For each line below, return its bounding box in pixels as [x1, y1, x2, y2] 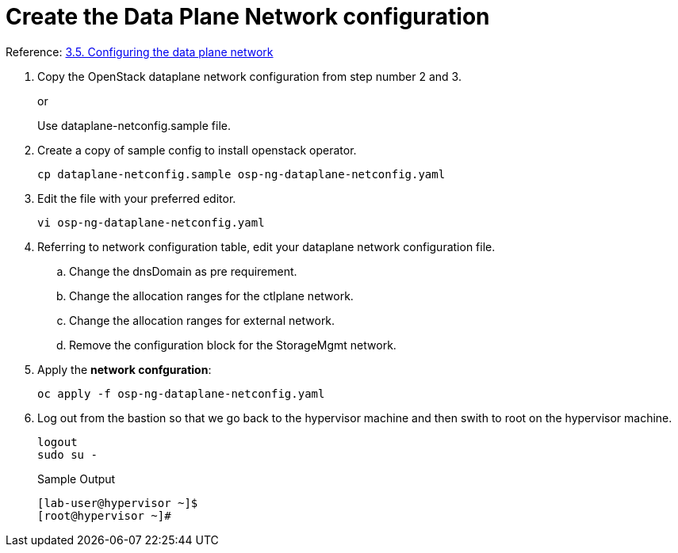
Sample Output [37, 471, 116, 486]
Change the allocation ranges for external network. [69, 313, 335, 327]
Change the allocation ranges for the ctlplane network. [69, 288, 354, 303]
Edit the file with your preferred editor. [37, 191, 236, 205]
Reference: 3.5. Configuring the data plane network [6, 44, 274, 59]
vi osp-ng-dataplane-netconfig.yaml [37, 215, 265, 229]
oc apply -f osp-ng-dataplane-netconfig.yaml [37, 387, 325, 400]
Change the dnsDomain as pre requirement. [69, 264, 297, 278]
